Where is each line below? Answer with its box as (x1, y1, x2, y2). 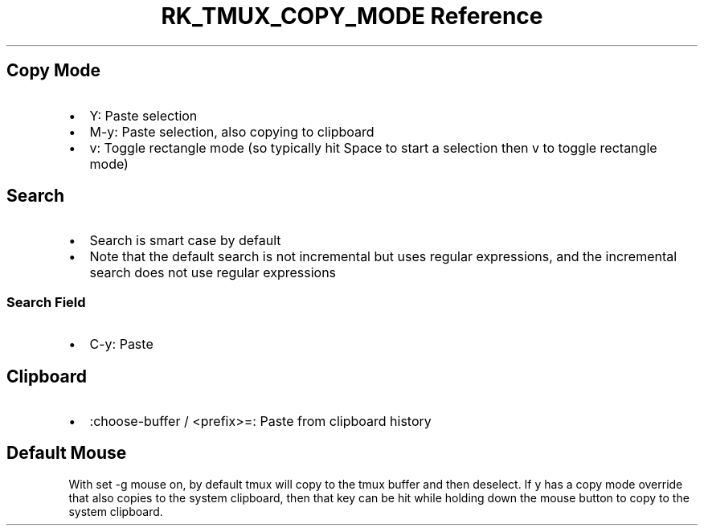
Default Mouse (6, 443, 127, 464)
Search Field (6, 293, 86, 310)
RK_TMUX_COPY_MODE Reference (161, 2, 543, 30)
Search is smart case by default (89, 232, 281, 249)
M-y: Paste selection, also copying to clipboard (89, 123, 375, 140)
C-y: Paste (89, 336, 153, 353)
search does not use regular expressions (89, 264, 337, 281)
